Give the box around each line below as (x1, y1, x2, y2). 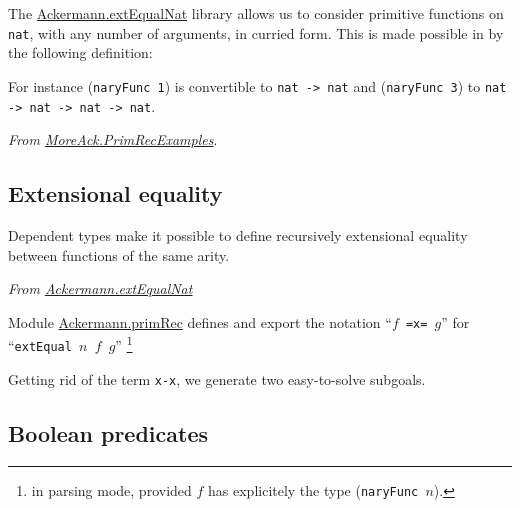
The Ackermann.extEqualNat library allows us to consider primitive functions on (8, 3, 504, 23)
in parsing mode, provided (31, 479, 192, 500)
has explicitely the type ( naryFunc (208, 479, 419, 500)
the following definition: (8, 42, 153, 63)
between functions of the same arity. (8, 244, 230, 265)
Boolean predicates (8, 417, 208, 448)
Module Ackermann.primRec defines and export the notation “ (8, 311, 392, 332)
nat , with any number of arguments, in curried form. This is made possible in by (8, 22, 504, 43)
